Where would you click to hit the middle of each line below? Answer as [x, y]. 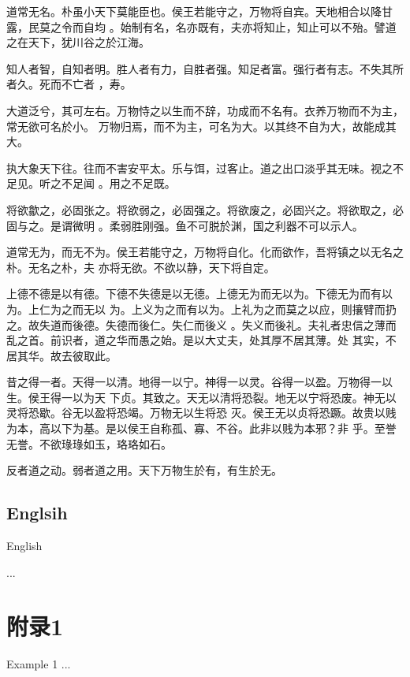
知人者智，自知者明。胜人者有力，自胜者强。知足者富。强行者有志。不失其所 [205, 68]
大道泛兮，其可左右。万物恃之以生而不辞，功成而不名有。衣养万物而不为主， [205, 110]
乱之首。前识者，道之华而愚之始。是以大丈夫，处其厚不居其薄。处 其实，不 [201, 340]
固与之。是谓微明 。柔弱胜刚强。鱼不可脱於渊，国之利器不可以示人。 [185, 225]
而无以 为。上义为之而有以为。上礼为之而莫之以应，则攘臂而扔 [234, 309]
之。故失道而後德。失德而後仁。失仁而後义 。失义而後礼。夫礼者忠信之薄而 [201, 324]
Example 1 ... [39, 664]
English [24, 546]
